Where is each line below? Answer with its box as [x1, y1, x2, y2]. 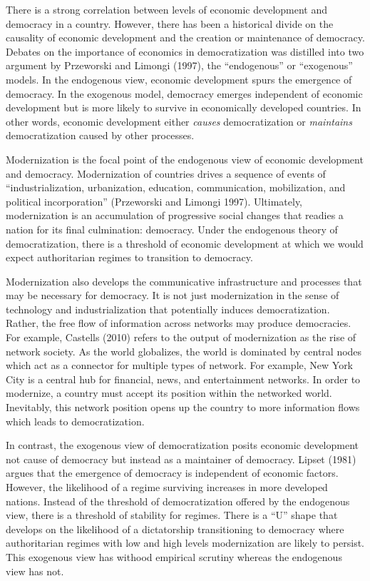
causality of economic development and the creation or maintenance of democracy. [6, 30, 365, 45]
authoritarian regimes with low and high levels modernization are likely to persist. [6, 535, 365, 550]
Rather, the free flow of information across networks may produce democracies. [6, 315, 351, 330]
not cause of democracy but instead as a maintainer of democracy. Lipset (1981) [6, 451, 356, 466]
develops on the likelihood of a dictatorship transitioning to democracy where [6, 521, 344, 536]
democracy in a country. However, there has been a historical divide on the [6, 16, 334, 31]
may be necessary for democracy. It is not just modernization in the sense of [6, 288, 339, 303]
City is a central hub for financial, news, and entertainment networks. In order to [6, 371, 361, 386]
